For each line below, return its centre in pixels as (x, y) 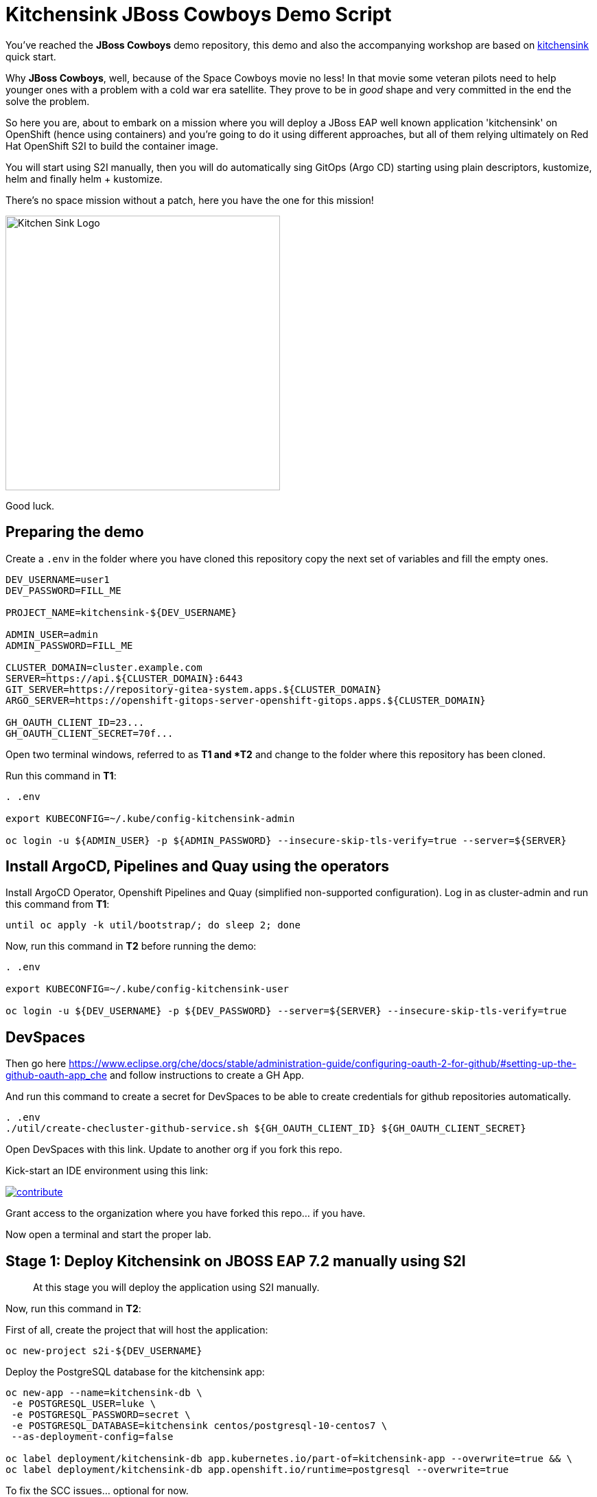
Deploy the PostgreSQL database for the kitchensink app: (135, 1372)
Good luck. (30, 505)
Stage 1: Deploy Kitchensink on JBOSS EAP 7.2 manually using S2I (236, 1261)
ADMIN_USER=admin (52, 634)
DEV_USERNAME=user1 (58, 579)
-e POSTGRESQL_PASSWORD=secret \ (101, 1415)
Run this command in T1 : (61, 775)
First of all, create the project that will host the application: (137, 1330)
